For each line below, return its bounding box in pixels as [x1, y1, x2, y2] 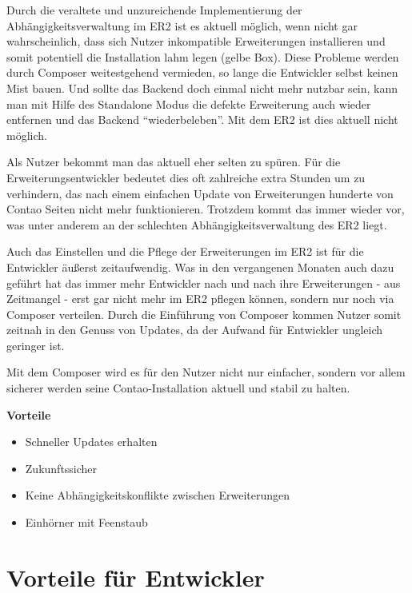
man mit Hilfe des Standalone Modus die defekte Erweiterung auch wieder [6, 95, 371, 112]
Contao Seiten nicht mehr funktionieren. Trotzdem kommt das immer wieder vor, [6, 201, 405, 217]
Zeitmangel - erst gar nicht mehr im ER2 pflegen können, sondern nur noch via [6, 290, 394, 307]
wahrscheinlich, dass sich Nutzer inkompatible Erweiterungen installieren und [6, 33, 386, 50]
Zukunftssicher [25, 460, 98, 476]
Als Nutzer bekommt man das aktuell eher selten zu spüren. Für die [6, 153, 341, 170]
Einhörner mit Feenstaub [25, 514, 148, 531]
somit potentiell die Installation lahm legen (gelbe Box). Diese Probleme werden [6, 48, 399, 65]
